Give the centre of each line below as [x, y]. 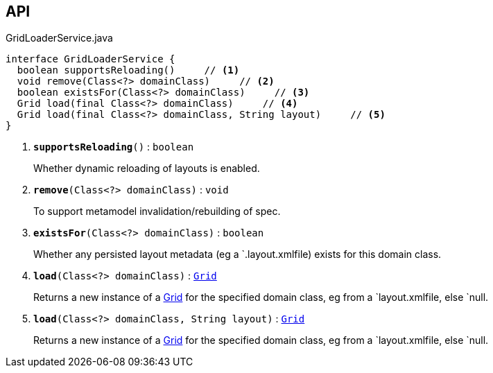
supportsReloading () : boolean [114, 147]
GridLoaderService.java [59, 38]
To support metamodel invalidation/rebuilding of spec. [157, 211]
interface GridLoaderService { [90, 59]
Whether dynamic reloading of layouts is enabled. [147, 168]
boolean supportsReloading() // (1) [128, 70]
